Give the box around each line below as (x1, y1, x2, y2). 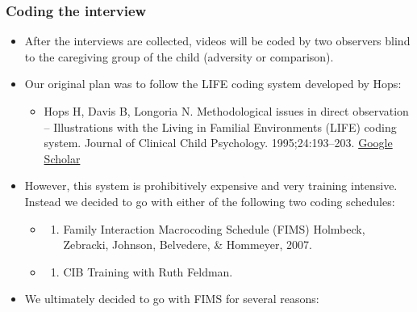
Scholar (44, 150, 81, 167)
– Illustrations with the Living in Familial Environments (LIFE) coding (44, 118, 397, 135)
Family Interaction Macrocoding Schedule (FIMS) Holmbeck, (63, 220, 365, 237)
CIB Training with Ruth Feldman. (63, 263, 233, 280)
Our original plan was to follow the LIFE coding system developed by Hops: (24, 75, 402, 92)
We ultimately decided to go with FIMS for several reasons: (24, 290, 319, 307)
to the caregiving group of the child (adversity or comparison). (24, 48, 334, 65)
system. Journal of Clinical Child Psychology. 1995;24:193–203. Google (44, 134, 393, 151)
